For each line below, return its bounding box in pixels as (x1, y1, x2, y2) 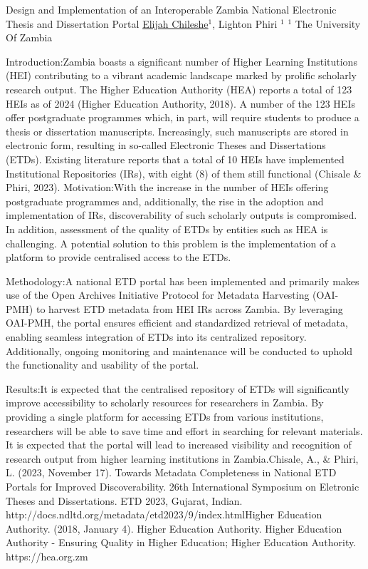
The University (295, 16, 361, 31)
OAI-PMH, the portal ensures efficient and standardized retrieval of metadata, (6, 315, 348, 330)
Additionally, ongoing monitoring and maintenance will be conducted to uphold (6, 343, 353, 358)
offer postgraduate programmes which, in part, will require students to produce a (6, 110, 359, 125)
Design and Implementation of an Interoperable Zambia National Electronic (6, 2, 337, 16)
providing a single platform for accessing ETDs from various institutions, (6, 409, 324, 424)
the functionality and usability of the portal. (6, 357, 199, 372)
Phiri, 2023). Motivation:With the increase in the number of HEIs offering (6, 180, 329, 195)
